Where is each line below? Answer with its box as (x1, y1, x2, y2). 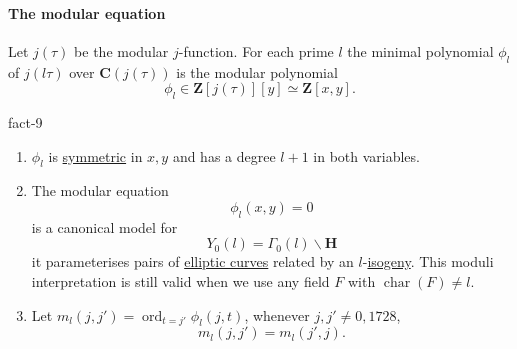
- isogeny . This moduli (362, 251, 494, 272)
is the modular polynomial (176, 61, 338, 82)
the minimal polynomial (347, 40, 494, 61)
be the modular (74, 40, 169, 61)
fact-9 (8, 111, 43, 132)
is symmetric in (48, 145, 143, 166)
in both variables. (313, 145, 420, 166)
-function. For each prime (178, 40, 334, 61)
